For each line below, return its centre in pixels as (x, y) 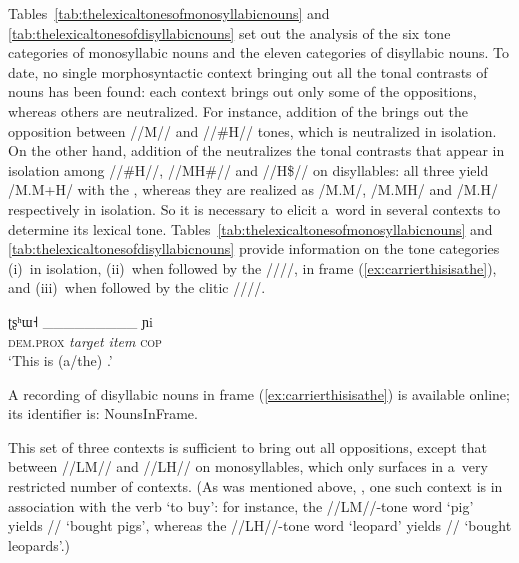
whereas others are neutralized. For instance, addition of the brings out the (238, 110)
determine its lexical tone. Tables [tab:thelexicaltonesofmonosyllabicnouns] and (250, 228)
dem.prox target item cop (85, 340)
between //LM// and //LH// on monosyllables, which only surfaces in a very (248, 466)
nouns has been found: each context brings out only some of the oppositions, (242, 91)
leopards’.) (39, 544)
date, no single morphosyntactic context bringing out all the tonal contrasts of (248, 71)
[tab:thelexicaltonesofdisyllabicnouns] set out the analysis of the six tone (229, 32)
